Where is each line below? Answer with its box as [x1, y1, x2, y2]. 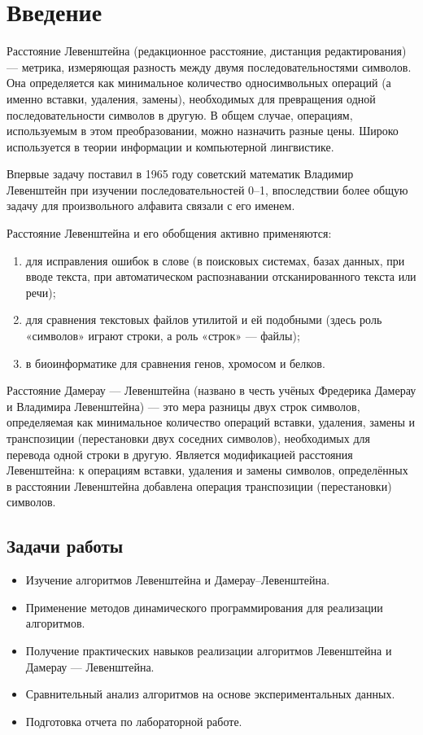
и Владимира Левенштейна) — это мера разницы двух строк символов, [7, 397, 360, 414]
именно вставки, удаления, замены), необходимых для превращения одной [7, 90, 376, 107]
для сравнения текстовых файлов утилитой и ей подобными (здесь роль [25, 311, 382, 328]
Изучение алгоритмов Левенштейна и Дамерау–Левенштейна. [25, 571, 330, 588]
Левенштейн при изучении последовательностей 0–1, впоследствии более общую [7, 181, 408, 198]
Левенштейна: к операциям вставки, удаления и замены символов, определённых [7, 462, 408, 479]
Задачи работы [7, 533, 124, 558]
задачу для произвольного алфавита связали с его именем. [7, 197, 295, 214]
